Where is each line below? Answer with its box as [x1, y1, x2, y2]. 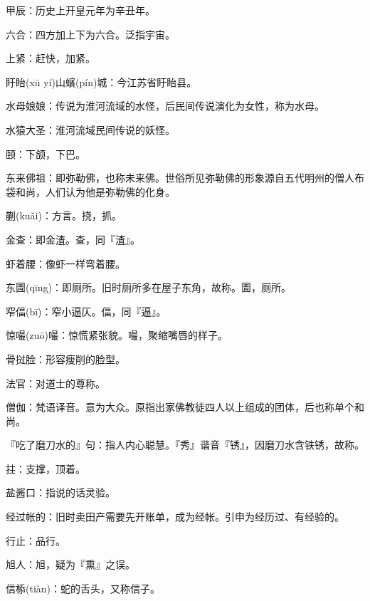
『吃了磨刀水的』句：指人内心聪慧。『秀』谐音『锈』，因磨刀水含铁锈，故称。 [6, 437, 364, 452]
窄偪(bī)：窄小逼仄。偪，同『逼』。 [6, 303, 166, 318]
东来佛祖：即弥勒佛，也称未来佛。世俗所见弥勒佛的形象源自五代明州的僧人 [6, 170, 354, 185]
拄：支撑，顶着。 [6, 461, 85, 476]
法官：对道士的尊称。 [6, 375, 105, 390]
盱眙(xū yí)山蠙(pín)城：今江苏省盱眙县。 [6, 74, 197, 89]
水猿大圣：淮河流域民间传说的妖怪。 [6, 122, 175, 137]
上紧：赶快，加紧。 [6, 51, 95, 66]
